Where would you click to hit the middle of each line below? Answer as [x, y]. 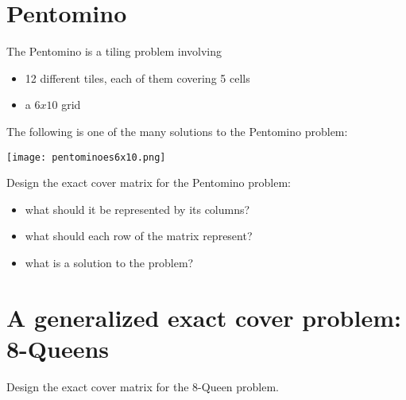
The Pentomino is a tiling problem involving [114, 51]
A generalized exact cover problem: [204, 317]
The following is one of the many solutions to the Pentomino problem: [177, 131]
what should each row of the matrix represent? [139, 236]
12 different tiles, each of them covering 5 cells [137, 78]
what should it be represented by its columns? [137, 209]
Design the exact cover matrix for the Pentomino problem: [149, 183]
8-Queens [58, 348]
